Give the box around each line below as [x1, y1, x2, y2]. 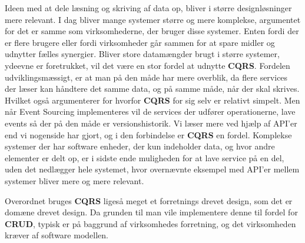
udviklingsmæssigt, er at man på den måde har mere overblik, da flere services [5, 71, 288, 83]
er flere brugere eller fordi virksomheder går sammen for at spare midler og [5, 36, 275, 48]
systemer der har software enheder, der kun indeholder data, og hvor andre [5, 140, 275, 152]
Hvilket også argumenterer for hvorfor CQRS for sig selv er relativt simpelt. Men [5, 94, 300, 106]
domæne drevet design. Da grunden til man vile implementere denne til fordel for [5, 206, 298, 218]
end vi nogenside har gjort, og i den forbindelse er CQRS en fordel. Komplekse [5, 128, 292, 141]
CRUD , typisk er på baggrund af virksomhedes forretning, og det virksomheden [5, 217, 296, 229]
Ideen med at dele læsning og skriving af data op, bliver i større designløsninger [5, 2, 292, 14]
